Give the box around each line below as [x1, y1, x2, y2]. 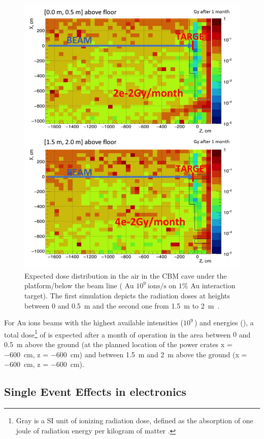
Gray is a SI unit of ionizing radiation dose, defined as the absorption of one [16, 415, 253, 426]
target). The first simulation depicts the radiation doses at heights [24, 290, 230, 300]
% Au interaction [182, 280, 236, 291]
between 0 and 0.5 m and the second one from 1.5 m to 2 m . [24, 300, 220, 311]
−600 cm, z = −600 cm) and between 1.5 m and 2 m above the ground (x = [4, 349, 247, 359]
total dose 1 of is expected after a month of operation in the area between [4, 327, 231, 340]
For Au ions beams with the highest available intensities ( [4, 317, 183, 328]
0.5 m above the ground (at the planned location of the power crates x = [4, 339, 233, 350]
